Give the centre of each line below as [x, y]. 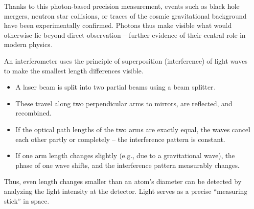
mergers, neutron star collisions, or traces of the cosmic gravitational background [125, 15]
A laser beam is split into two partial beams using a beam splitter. [115, 87]
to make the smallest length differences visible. [74, 70]
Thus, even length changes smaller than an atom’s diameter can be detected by [123, 181]
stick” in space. [27, 200]
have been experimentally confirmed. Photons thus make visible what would [118, 25]
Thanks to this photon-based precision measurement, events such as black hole [122, 6]
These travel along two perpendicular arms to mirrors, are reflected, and [124, 103]
